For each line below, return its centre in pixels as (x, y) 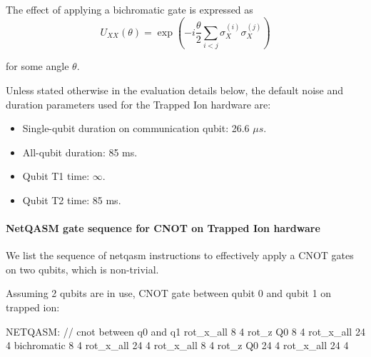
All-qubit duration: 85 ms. (80, 152)
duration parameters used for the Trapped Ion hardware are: (138, 104)
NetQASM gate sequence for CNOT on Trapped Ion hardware (163, 228)
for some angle (37, 66)
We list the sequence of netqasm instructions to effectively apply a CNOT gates (180, 255)
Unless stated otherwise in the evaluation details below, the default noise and (174, 90)
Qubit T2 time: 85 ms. (72, 200)
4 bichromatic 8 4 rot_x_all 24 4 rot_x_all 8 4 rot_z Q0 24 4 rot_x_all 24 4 (177, 345)
